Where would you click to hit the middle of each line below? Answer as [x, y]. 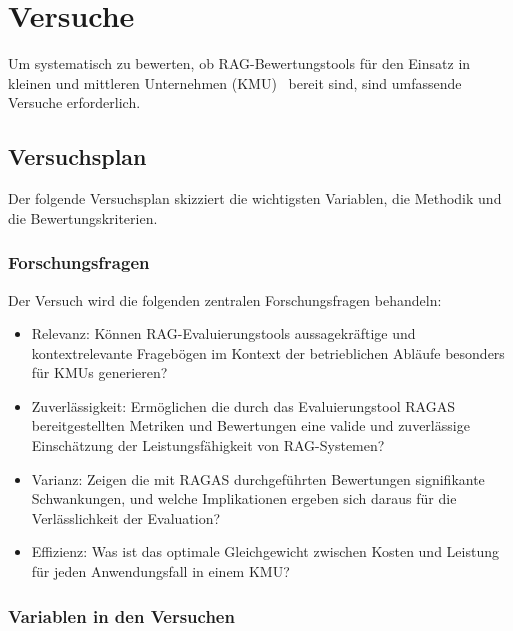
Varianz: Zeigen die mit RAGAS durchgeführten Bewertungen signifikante [258, 478]
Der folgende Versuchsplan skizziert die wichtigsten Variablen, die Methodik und [255, 198]
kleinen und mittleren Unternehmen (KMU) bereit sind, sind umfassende [235, 82]
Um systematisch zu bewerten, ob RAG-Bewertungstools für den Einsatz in [239, 63]
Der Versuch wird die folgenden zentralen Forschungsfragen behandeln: [225, 299]
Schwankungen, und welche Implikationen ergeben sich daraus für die [244, 498]
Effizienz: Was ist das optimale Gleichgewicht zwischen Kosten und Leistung [265, 551]
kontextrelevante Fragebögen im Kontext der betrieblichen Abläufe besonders [268, 352]
